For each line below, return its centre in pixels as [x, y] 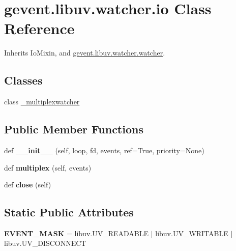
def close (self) [28, 185]
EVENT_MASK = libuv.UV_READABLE [77, 233]
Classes [23, 80]
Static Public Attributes [69, 212]
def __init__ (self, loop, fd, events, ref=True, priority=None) [104, 150]
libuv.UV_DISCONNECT [45, 243]
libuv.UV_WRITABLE [192, 233]
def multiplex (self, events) [48, 167]
